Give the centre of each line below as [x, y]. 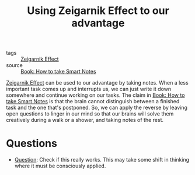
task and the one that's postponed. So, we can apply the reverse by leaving [97, 108]
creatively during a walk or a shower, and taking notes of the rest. [85, 120]
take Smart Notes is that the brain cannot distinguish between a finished [93, 101]
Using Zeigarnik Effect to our [98, 11]
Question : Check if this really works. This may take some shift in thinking [102, 160]
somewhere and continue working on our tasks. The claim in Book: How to [95, 95]
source [15, 65]
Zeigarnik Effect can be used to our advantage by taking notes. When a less [97, 83]
